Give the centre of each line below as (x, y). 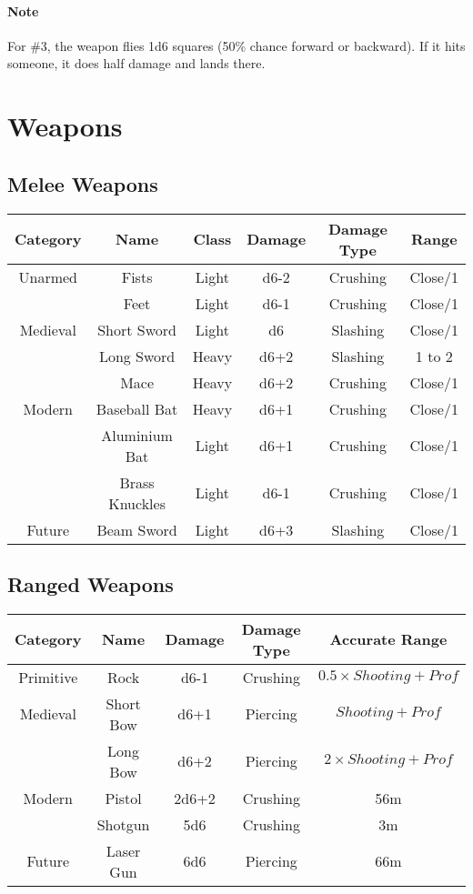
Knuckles (137, 503)
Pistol (123, 798)
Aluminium (137, 435)
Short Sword (137, 329)
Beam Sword (137, 529)
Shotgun (123, 824)
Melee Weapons (83, 183)
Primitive (48, 677)
